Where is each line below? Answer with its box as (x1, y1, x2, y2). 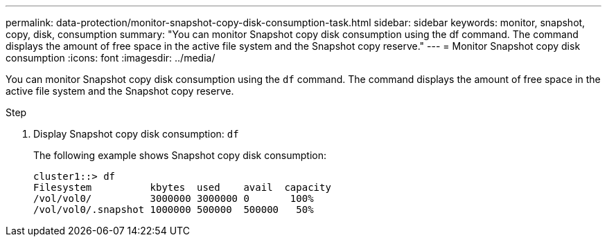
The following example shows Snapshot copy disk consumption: (33, 149, 326, 161)
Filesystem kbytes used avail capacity (33, 182, 331, 193)
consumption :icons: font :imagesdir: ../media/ (6, 52, 215, 64)
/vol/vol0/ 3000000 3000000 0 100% (33, 193, 314, 204)
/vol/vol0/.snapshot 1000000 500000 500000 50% (33, 204, 314, 215)
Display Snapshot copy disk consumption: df (33, 128, 239, 140)
